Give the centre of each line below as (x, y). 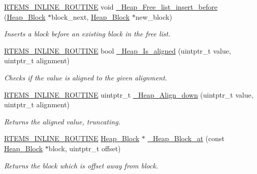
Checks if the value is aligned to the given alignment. (86, 77)
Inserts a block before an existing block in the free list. (87, 34)
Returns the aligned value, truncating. (62, 121)
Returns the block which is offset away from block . (81, 165)
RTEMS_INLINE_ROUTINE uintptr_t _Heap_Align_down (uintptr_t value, (129, 94)
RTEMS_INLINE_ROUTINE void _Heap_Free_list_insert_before (111, 7)
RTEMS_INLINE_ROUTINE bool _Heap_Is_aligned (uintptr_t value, (118, 50)
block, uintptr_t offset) (85, 148)
